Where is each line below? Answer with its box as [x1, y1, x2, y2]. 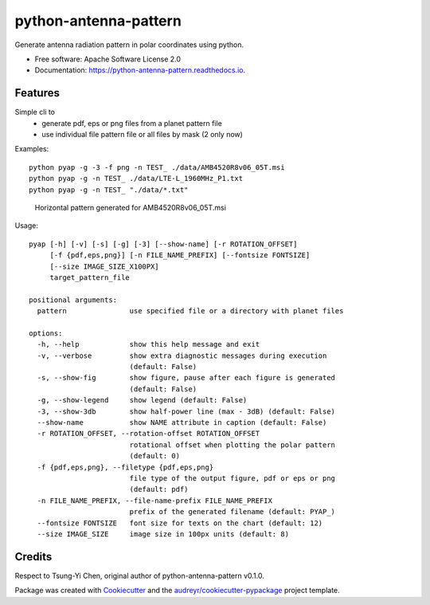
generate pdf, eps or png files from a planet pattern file [41, 118, 222, 128]
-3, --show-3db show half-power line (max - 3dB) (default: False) [37, 407, 336, 416]
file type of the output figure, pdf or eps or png [129, 473, 336, 482]
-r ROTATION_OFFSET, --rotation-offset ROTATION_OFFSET [37, 429, 260, 438]
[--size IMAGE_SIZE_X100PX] [49, 261, 159, 271]
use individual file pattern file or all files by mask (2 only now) [41, 130, 243, 139]
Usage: [14, 221, 39, 230]
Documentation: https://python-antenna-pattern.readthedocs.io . [34, 65, 246, 75]
